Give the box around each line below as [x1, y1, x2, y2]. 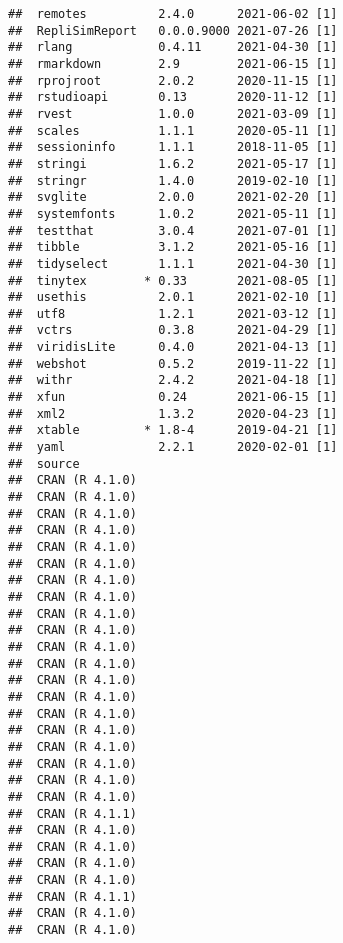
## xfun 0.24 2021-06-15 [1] [8, 390, 338, 405]
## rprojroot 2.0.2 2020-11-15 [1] [8, 73, 338, 88]
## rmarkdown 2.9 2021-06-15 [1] [8, 56, 338, 71]
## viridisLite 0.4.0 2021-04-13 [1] [8, 340, 338, 355]
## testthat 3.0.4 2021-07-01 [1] [8, 223, 338, 238]
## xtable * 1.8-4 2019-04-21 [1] [8, 423, 338, 438]
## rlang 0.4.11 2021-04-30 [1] [8, 40, 338, 55]
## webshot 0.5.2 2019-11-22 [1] [8, 356, 338, 371]
